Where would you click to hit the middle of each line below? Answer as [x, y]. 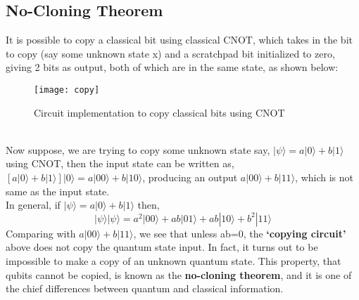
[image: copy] [67, 90]
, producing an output [190, 177]
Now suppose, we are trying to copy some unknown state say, [138, 149]
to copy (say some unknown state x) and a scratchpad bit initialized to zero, [170, 53]
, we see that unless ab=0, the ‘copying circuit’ [240, 233]
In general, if [33, 205]
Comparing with [41, 233]
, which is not [324, 177]
